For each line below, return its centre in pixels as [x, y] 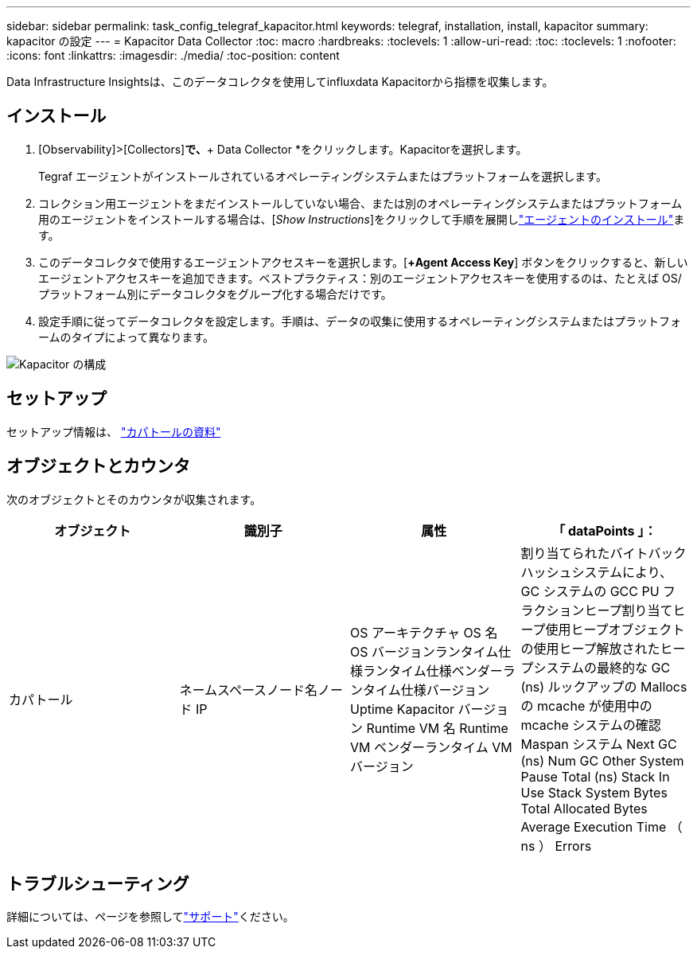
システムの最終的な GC [602, 667]
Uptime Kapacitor [403, 709]
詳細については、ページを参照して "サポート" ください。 [150, 917]
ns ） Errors [556, 846]
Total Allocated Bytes [584, 808]
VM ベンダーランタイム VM [431, 747]
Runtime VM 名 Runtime [437, 728]
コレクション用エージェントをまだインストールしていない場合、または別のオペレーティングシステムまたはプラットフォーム [360, 203]
